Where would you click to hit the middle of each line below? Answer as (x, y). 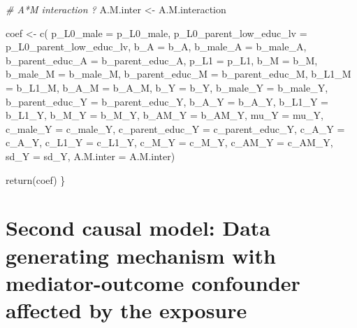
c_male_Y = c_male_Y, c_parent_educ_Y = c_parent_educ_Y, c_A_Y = (175, 128)
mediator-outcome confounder (153, 282)
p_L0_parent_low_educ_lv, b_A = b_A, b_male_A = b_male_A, (156, 47)
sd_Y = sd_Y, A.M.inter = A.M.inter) (90, 156)
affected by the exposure (126, 309)
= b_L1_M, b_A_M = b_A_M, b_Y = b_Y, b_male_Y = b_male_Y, (167, 87)
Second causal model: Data (138, 228)
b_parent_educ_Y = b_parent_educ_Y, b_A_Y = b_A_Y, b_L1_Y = (167, 101)
